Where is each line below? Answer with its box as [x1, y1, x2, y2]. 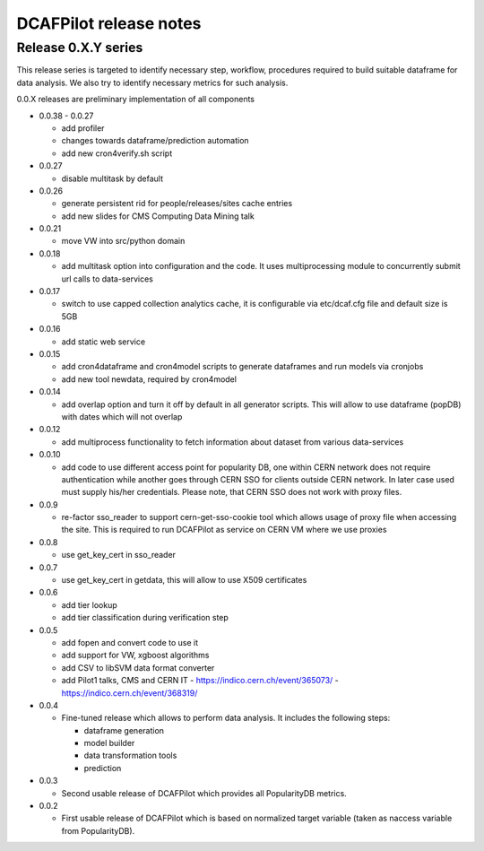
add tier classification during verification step [61, 612, 229, 623]
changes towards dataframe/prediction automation [61, 135, 250, 146]
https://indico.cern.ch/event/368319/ [61, 687, 198, 699]
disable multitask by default [61, 173, 164, 184]
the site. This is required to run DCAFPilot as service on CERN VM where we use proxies [61, 525, 387, 535]
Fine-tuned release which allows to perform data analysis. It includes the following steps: [61, 713, 391, 724]
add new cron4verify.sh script [61, 148, 173, 159]
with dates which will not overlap [61, 411, 183, 421]
